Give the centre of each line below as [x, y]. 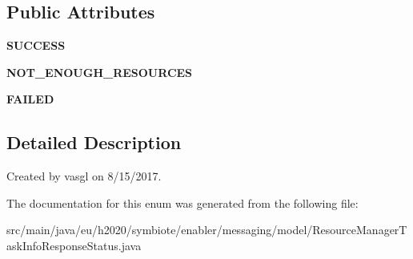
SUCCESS [36, 45]
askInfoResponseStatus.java [74, 245]
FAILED [30, 99]
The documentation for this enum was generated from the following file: [182, 202]
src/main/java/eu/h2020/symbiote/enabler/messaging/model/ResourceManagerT [207, 230]
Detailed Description [94, 142]
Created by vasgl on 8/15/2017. [84, 176]
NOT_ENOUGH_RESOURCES [100, 72]
